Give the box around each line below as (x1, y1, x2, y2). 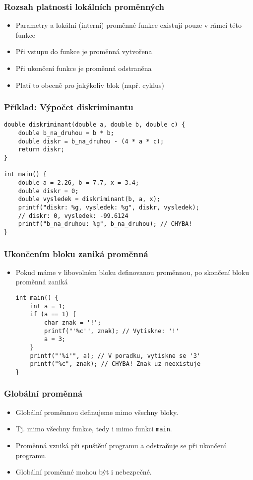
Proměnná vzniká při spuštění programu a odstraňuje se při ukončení (15, 440, 226, 451)
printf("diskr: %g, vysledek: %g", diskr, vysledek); (18, 204, 199, 211)
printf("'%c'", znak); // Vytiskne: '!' (44, 327, 180, 335)
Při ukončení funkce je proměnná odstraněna (15, 63, 152, 73)
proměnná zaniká (15, 276, 68, 287)
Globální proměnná (4, 387, 83, 400)
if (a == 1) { (30, 311, 76, 318)
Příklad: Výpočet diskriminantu (4, 101, 133, 113)
